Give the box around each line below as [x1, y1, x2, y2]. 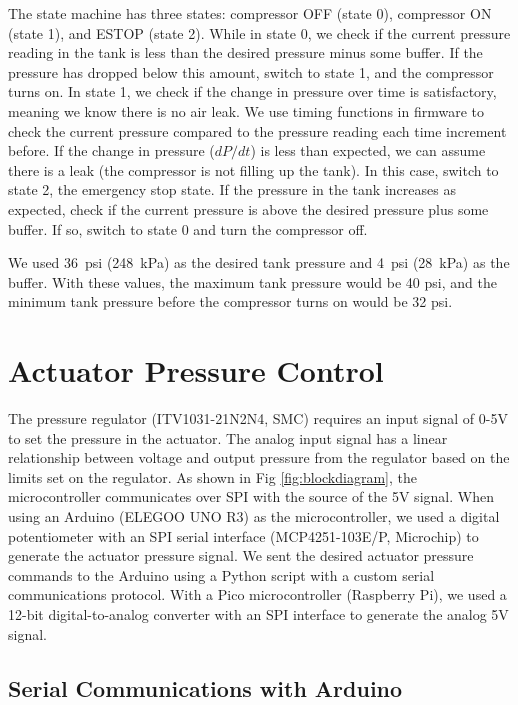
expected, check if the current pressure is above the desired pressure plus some [8, 198, 489, 219]
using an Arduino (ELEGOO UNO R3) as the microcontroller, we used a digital [8, 506, 500, 526]
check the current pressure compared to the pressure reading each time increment [8, 120, 507, 141]
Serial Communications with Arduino [8, 672, 403, 703]
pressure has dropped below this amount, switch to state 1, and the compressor [8, 61, 494, 82]
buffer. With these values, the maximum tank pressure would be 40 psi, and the [8, 271, 497, 292]
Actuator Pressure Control [8, 350, 384, 391]
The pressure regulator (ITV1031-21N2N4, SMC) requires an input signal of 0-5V [8, 408, 508, 429]
